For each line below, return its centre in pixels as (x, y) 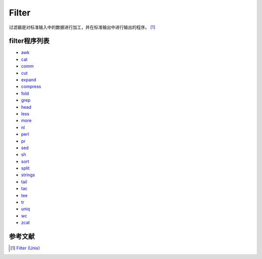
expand (29, 80)
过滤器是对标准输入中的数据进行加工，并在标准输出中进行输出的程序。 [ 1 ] (82, 27)
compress (31, 86)
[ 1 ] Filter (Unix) (25, 248)
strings (28, 175)
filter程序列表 (29, 41)
